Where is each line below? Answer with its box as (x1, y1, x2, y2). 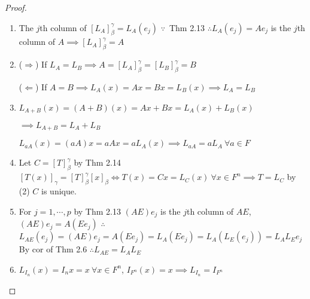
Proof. (5, 1, 27, 13)
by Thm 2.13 (74, 205, 121, 217)
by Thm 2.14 (74, 156, 121, 169)
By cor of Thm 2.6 (19, 243, 87, 255)
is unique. (41, 185, 77, 197)
